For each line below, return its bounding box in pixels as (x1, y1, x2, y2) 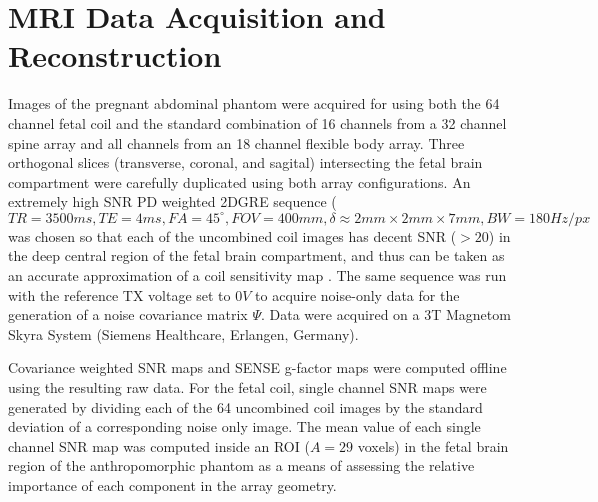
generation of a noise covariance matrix (8, 304, 248, 325)
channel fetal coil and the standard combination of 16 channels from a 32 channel (8, 112, 507, 133)
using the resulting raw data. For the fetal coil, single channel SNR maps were (8, 377, 487, 398)
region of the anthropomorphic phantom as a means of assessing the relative (8, 455, 475, 476)
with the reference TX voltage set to (8, 284, 231, 305)
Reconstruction (8, 35, 222, 76)
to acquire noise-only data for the (255, 284, 460, 305)
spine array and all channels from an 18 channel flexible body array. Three (8, 132, 465, 153)
